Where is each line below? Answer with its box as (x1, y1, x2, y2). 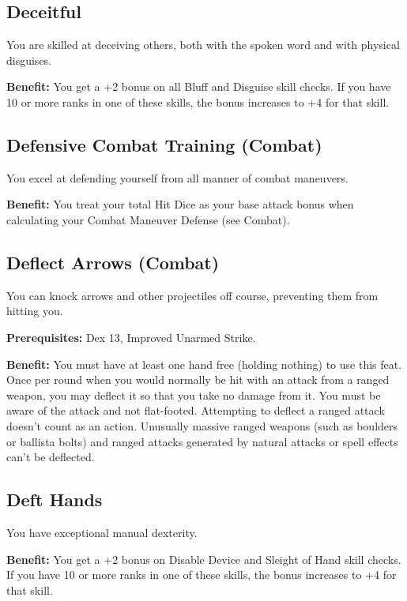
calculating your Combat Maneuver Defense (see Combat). (6, 211, 290, 227)
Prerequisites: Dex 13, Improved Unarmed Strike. (6, 329, 256, 345)
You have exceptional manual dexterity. (6, 524, 198, 540)
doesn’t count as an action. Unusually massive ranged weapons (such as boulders (6, 417, 398, 434)
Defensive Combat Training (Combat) (6, 132, 322, 156)
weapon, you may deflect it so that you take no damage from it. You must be (6, 386, 381, 403)
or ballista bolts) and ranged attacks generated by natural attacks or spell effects (6, 433, 398, 449)
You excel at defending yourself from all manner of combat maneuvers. (6, 169, 349, 186)
